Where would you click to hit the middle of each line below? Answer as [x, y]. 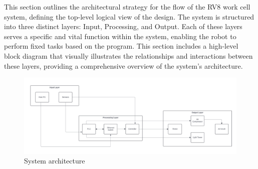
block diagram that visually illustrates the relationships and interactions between [128, 55]
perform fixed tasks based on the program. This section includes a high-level [121, 46]
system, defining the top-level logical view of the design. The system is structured [129, 16]
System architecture [55, 161]
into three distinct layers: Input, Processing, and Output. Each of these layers [123, 26]
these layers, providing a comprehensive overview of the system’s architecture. [123, 65]
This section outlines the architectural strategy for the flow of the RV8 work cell [127, 7]
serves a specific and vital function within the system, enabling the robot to [120, 36]
